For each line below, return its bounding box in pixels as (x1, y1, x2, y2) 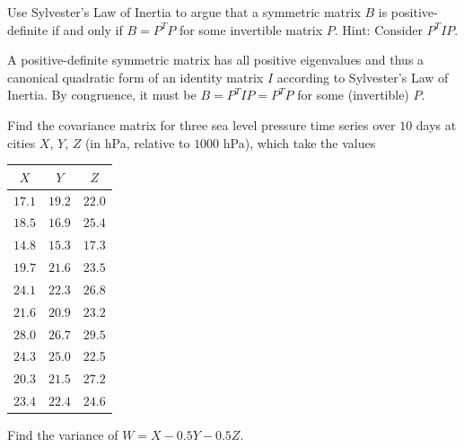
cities (7, 133, 36, 152)
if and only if (51, 20, 123, 39)
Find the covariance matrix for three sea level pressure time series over (7, 115, 396, 134)
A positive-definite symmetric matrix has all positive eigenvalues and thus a (7, 50, 425, 69)
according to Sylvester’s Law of (276, 67, 449, 86)
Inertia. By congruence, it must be (7, 85, 197, 104)
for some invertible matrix (179, 20, 323, 39)
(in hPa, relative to (84, 133, 190, 152)
